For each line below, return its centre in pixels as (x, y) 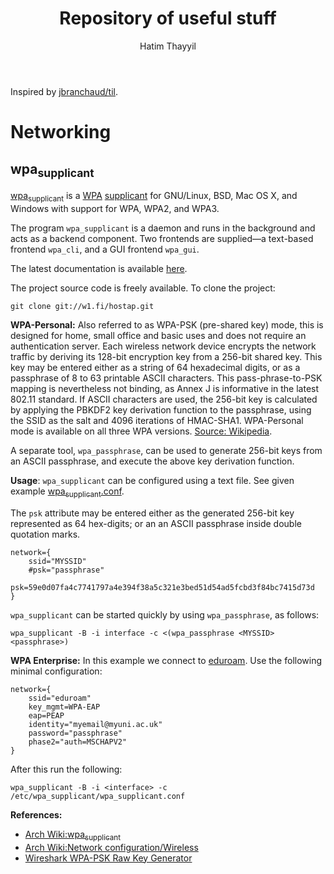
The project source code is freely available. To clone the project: (143, 288)
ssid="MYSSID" (57, 561)
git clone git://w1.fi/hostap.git (82, 306)
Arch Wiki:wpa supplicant (73, 835)
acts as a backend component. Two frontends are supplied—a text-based (162, 238)
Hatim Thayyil (168, 46)
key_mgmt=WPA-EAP (64, 707)
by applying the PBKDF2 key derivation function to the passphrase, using (161, 409)
